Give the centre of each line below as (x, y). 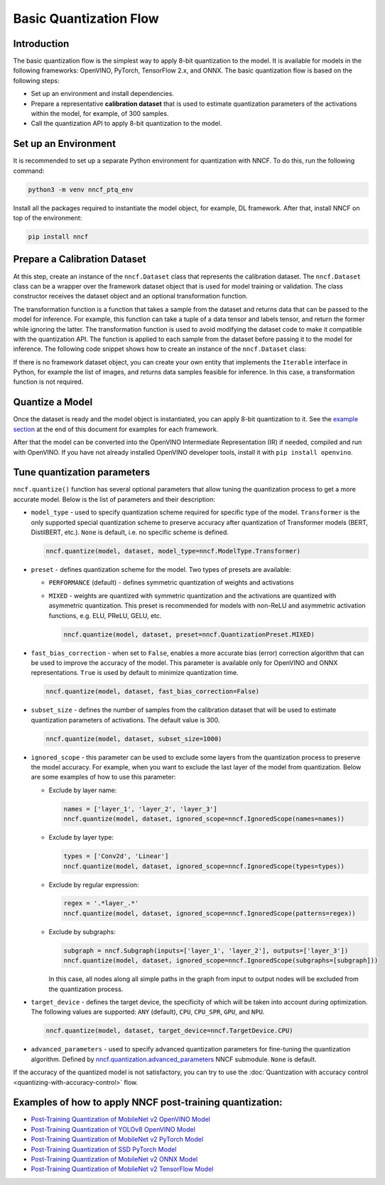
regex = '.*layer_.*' (101, 903)
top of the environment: (48, 218)
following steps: (36, 80)
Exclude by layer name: (83, 790)
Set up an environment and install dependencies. (102, 94)
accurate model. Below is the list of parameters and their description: (114, 499)
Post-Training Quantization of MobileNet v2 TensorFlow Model (122, 1169)
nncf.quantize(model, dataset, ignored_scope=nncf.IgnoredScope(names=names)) (204, 819)
